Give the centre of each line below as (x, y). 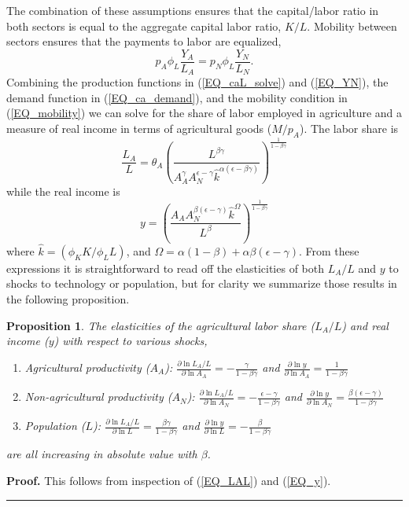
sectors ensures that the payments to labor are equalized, (144, 41)
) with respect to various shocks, (131, 341)
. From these (329, 250)
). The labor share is (349, 129)
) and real (365, 325)
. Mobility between (352, 26)
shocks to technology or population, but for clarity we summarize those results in (202, 283)
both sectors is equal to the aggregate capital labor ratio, (144, 26)
